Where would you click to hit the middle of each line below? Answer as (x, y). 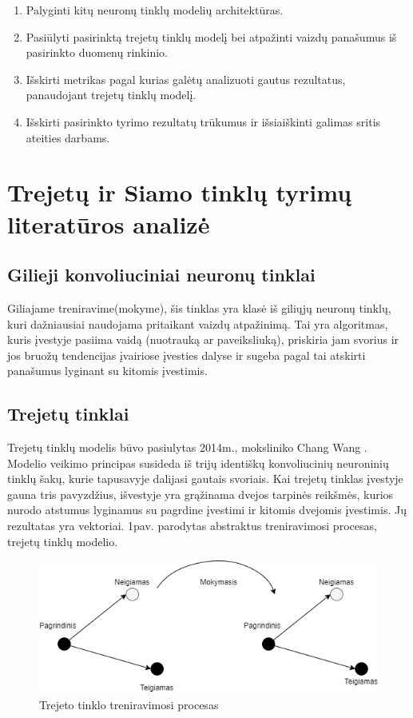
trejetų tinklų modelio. (63, 541)
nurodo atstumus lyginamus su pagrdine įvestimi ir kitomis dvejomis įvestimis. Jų (207, 510)
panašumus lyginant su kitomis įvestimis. (107, 371)
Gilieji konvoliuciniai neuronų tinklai (161, 275)
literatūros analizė (109, 223)
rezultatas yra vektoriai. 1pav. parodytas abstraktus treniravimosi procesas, (192, 526)
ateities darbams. (68, 137)
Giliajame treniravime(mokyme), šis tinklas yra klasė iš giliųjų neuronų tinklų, (199, 307)
